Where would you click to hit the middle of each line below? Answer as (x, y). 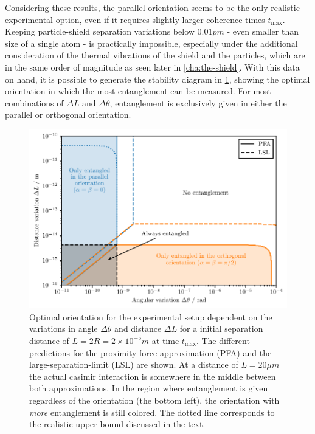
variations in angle (64, 329)
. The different (223, 340)
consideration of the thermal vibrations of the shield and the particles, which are (155, 55)
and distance (138, 329)
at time (165, 340)
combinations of (34, 102)
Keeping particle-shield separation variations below (100, 31)
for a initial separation (221, 329)
